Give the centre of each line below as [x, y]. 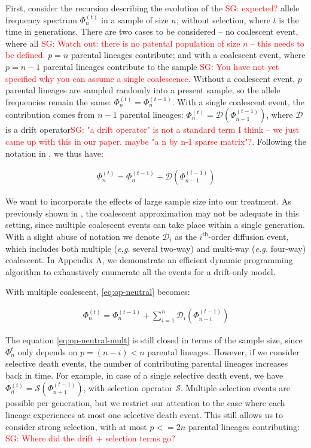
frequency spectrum [41, 19]
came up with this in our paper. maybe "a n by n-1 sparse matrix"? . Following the [156, 141]
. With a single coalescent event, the [238, 101]
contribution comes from [50, 115]
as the [186, 236]
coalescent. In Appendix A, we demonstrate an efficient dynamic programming [149, 260]
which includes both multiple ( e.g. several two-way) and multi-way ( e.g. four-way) [156, 248]
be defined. [25, 55]
